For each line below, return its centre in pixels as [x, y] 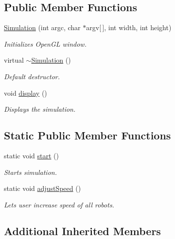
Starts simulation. [30, 172]
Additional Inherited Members [82, 230]
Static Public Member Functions [87, 135]
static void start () [31, 155]
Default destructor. [32, 76]
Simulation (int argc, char [42, 27]
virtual [14, 60]
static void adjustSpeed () [43, 188]
